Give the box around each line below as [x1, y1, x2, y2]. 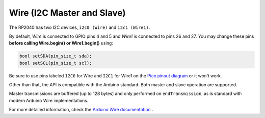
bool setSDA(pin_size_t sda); [19, 53, 92, 59]
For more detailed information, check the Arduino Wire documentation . [9, 107, 153, 113]
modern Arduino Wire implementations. [9, 97, 89, 103]
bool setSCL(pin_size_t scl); [19, 60, 92, 66]
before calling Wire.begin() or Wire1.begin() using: [9, 40, 113, 46]
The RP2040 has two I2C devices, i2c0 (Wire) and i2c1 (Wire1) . [9, 24, 150, 30]
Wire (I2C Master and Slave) [9, 7, 126, 18]
